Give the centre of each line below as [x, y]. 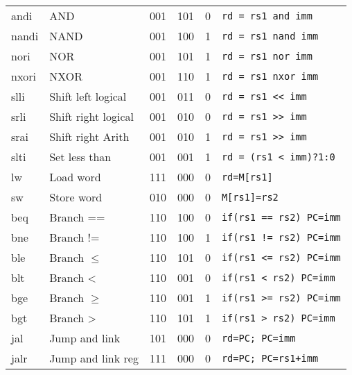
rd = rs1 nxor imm [270, 76]
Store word [76, 197]
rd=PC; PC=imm [258, 338]
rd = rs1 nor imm [267, 56]
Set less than [80, 157]
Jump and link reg [94, 358]
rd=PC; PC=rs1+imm [270, 358]
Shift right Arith [89, 136]
